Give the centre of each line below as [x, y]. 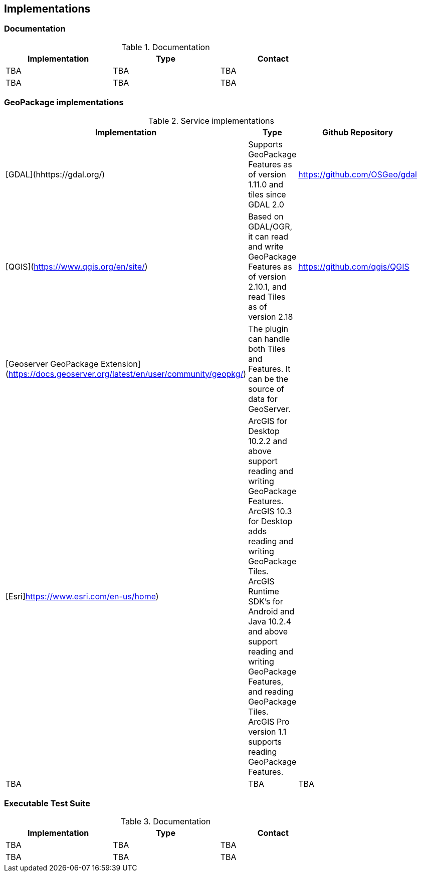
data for [263, 399]
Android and [271, 611]
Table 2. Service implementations [211, 121]
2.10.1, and [267, 286]
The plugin [268, 329]
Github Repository [358, 132]
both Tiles [267, 349]
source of [266, 389]
